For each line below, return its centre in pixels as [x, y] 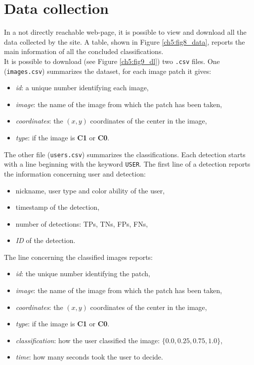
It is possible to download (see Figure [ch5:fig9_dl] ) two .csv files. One [112, 61]
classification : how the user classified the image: [88, 340]
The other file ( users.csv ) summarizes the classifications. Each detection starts [125, 154]
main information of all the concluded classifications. [84, 51]
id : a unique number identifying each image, [82, 88]
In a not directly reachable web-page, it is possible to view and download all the [125, 32]
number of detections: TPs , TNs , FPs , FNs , [82, 223]
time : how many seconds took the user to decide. [89, 357]
